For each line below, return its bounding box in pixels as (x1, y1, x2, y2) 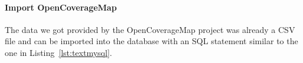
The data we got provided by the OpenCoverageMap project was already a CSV (5, 23, 295, 35)
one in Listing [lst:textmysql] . (5, 46, 112, 58)
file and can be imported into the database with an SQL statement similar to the (5, 35, 298, 47)
